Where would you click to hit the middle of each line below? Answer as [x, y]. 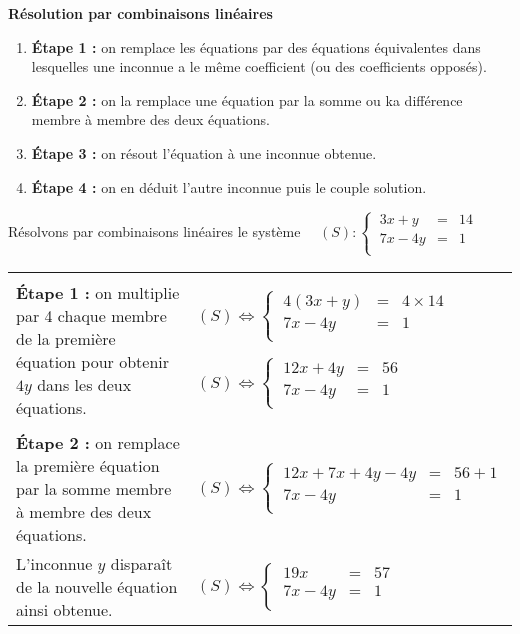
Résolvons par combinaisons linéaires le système [154, 230]
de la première [66, 338]
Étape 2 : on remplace [98, 442]
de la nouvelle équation [97, 586]
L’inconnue [54, 563]
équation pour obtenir [93, 361]
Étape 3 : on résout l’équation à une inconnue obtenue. [204, 152]
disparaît [141, 563]
